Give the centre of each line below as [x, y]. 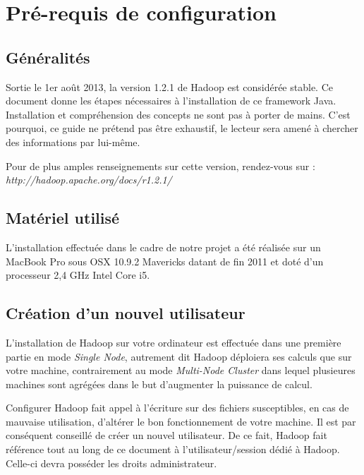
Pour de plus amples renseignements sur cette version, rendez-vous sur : [160, 166]
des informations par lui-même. [73, 142]
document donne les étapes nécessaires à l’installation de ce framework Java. [171, 101]
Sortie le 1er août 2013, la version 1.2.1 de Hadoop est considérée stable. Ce [169, 86]
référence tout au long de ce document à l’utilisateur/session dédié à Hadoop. [173, 449]
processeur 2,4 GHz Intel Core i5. [78, 275]
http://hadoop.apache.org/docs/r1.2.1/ [89, 180]
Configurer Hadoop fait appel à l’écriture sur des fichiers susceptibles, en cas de [177, 408]
